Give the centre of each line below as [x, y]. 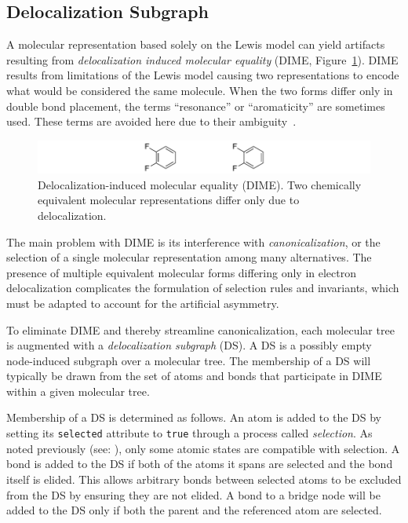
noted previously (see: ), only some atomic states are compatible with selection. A [203, 448]
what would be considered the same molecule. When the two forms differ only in [200, 90]
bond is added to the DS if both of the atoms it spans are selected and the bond [200, 464]
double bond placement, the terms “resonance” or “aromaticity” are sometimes [196, 106]
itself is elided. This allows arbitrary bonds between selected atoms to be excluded [204, 479]
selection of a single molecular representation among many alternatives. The [189, 257]
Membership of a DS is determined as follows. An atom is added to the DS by [194, 417]
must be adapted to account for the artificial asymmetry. [143, 303]
